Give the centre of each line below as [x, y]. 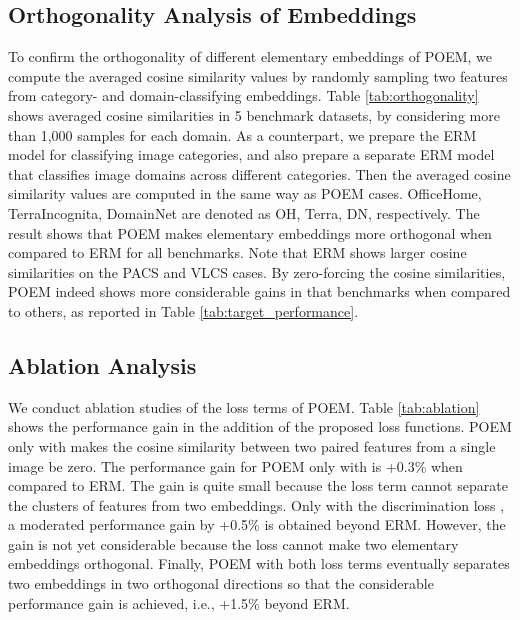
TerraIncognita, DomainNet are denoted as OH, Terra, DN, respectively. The [244, 212]
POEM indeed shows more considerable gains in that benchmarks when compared [259, 291]
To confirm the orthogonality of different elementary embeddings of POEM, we [250, 56]
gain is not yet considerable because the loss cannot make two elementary [233, 543]
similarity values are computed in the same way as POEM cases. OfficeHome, [245, 193]
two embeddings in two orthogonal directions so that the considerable [221, 583]
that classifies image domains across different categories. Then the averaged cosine [259, 173]
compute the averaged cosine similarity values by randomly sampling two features [258, 75]
